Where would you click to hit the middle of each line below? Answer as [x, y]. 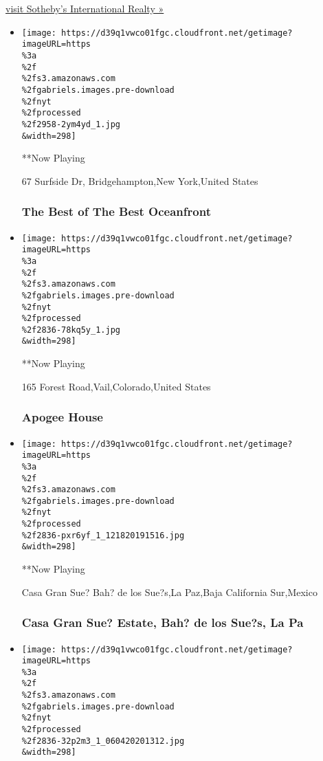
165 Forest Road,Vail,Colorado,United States [116, 386]
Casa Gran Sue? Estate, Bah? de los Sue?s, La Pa [163, 622]
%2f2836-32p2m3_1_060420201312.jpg [103, 741]
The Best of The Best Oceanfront [116, 211]
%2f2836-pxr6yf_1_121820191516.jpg [103, 535]
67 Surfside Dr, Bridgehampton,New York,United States [140, 180]
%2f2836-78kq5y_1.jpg [71, 330]
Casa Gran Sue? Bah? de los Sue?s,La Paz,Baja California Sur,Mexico [169, 592]
